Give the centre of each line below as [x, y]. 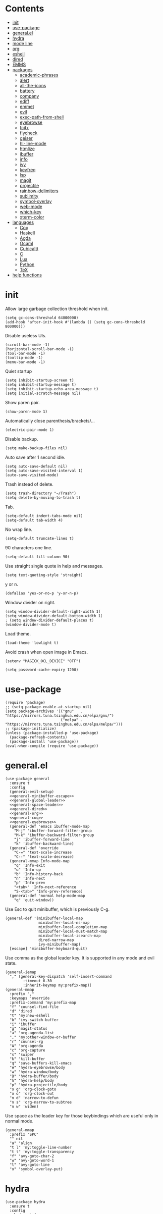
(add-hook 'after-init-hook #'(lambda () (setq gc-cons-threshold [75, 322]
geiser [26, 138]
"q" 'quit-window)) [34, 900]
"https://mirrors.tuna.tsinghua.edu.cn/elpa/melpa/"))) [64, 724]
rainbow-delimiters [39, 191]
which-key [30, 211]
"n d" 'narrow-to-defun [34, 1098]
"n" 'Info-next [30, 878]
